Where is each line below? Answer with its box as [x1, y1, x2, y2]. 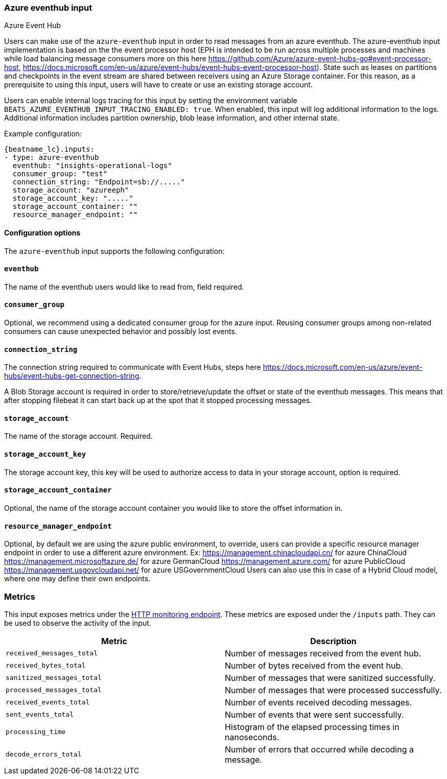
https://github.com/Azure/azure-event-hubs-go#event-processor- [208, 54, 432, 63]
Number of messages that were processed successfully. [225, 684, 442, 695]
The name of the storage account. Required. [4, 432, 153, 441]
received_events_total [6, 698, 90, 706]
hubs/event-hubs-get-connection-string [4, 371, 139, 381]
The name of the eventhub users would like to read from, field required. [4, 282, 244, 291]
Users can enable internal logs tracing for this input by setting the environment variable [4, 96, 297, 105]
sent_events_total [6, 711, 74, 719]
